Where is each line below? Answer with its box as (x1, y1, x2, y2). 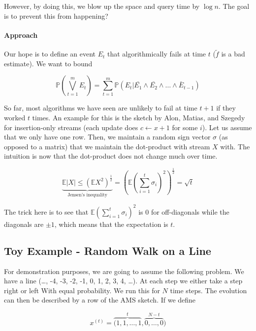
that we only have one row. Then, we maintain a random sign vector (4, 132, 211, 142)
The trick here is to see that (4, 206, 89, 217)
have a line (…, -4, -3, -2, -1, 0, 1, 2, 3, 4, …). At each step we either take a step (4, 276, 243, 286)
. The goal (219, 1, 250, 11)
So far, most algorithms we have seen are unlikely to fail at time (4, 103, 197, 113)
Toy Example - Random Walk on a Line (4, 243, 211, 258)
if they (216, 103, 236, 113)
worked (4, 112, 26, 122)
